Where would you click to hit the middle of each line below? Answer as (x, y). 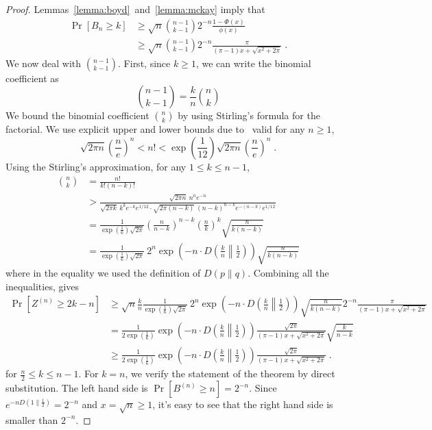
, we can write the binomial (253, 63)
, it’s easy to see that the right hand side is (243, 404)
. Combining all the (288, 273)
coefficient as (32, 78)
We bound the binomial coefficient (77, 115)
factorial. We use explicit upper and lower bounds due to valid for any (155, 129)
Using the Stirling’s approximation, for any (96, 166)
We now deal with (44, 63)
